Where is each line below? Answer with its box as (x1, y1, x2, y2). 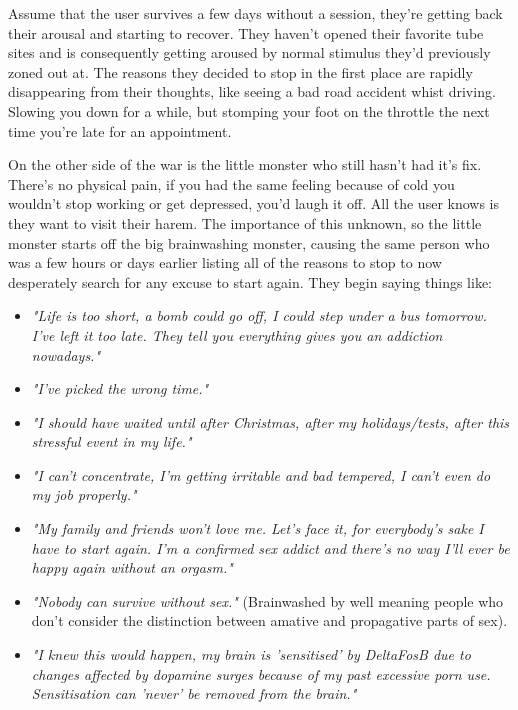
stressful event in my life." (31, 431, 192, 452)
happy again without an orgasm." (31, 557, 233, 578)
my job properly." (31, 484, 137, 505)
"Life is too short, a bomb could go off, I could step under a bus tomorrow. (31, 305, 487, 326)
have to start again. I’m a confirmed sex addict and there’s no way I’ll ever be (31, 537, 510, 558)
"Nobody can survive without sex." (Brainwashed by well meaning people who (31, 590, 504, 611)
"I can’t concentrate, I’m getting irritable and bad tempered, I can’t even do (31, 464, 491, 485)
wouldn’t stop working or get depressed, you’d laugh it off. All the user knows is (8, 193, 500, 214)
